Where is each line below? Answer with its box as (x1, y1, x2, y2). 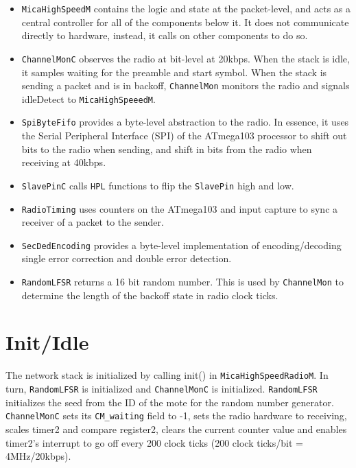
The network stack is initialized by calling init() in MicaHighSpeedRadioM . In (5, 368, 329, 382)
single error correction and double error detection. (21, 251, 232, 266)
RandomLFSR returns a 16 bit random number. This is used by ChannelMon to (21, 274, 344, 288)
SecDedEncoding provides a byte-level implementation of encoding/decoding (21, 237, 342, 252)
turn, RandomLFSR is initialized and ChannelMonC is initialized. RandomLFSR (5, 382, 318, 396)
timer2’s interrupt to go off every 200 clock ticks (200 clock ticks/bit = (5, 435, 303, 449)
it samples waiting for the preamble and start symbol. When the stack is (21, 65, 327, 79)
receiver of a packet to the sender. (21, 215, 164, 229)
